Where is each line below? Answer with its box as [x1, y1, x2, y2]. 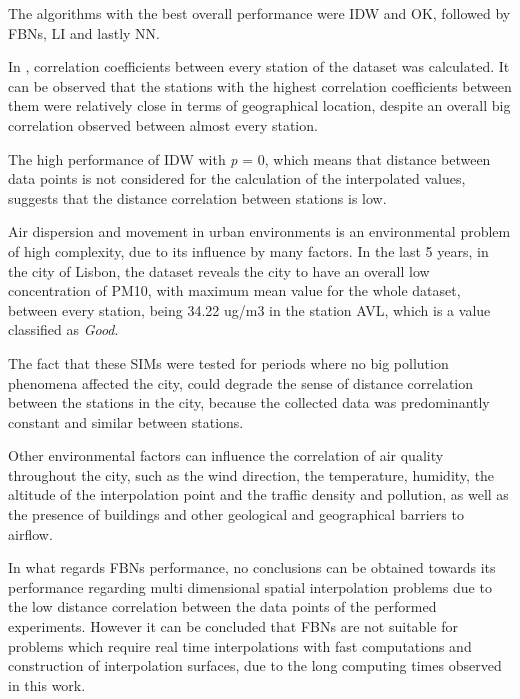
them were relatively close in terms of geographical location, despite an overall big [8, 95, 511, 116]
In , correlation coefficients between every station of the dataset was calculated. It [8, 56, 510, 77]
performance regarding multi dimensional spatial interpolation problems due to [8, 576, 492, 597]
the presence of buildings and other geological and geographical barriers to [8, 504, 464, 525]
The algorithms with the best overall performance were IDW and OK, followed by [8, 3, 511, 23]
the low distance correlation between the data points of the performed [8, 596, 437, 617]
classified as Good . [8, 319, 119, 340]
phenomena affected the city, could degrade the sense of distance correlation [8, 372, 474, 393]
